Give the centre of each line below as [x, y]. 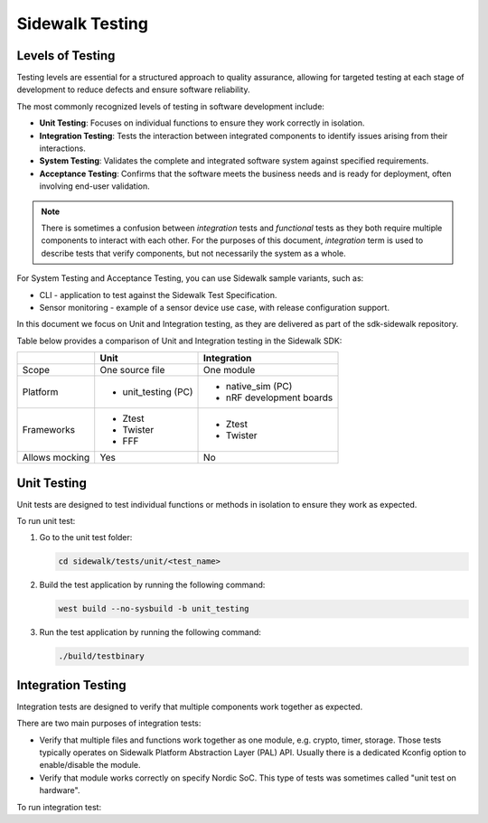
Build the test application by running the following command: [152, 585]
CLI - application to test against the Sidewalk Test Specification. [158, 295]
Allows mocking [56, 458]
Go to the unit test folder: [86, 538]
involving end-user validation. [94, 186]
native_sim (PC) [259, 387]
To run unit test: [46, 521]
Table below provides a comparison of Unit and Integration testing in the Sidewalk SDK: [179, 341]
